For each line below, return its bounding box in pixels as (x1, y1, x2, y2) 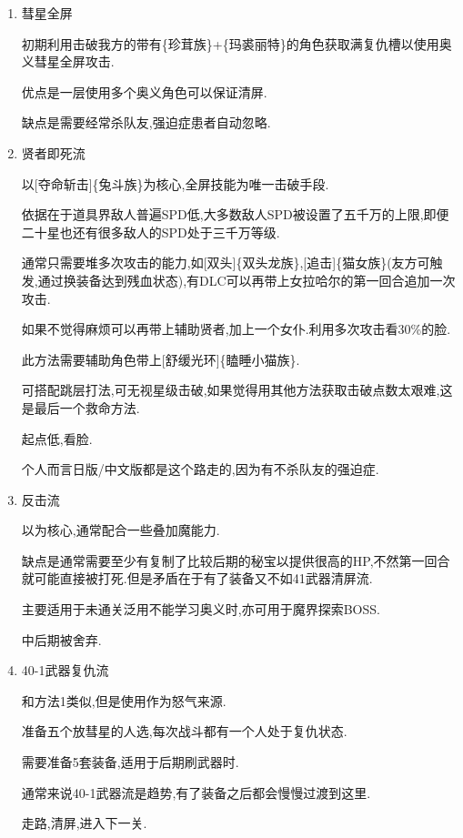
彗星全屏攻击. (34, 52, 115, 71)
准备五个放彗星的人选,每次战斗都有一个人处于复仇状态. (21, 722, 347, 741)
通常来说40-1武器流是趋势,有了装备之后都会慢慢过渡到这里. (21, 782, 371, 802)
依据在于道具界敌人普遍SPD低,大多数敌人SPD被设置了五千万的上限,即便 (21, 205, 449, 224)
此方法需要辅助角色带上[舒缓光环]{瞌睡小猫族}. (21, 349, 300, 369)
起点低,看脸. (21, 429, 93, 448)
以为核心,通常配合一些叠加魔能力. (21, 520, 220, 540)
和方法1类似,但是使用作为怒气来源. (21, 691, 226, 710)
